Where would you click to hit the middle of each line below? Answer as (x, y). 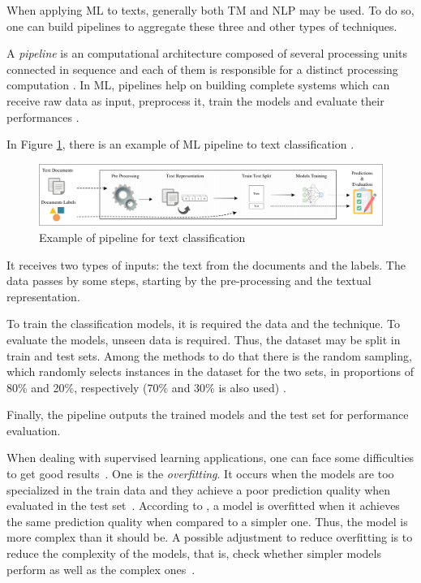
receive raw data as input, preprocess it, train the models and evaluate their (195, 100)
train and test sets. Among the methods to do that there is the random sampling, (209, 355)
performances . (43, 117)
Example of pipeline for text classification (142, 237)
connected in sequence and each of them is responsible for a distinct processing (202, 69)
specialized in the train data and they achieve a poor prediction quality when (199, 489)
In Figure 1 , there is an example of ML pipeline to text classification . (180, 144)
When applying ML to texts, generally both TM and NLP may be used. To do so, (210, 10)
